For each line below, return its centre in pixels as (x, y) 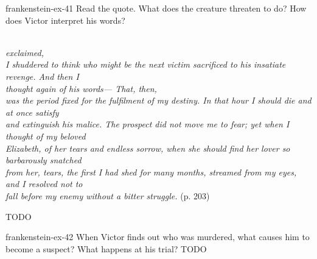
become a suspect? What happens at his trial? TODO (106, 248)
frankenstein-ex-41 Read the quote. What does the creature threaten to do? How (156, 8)
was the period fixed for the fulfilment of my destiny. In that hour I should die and (158, 100)
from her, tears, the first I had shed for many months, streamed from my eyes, (151, 172)
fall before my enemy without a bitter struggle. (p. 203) (108, 195)
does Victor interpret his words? (65, 20)
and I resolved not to (44, 184)
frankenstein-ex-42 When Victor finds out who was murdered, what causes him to (158, 237)
